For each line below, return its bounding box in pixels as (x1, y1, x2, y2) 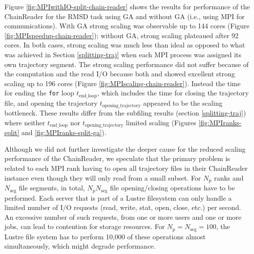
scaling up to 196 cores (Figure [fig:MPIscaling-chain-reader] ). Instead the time (4, 78, 241, 88)
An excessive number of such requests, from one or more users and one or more (4, 211, 241, 222)
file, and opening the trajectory (4, 97, 98, 108)
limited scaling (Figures (126, 117, 196, 127)
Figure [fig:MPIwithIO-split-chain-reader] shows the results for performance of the (4, 1, 250, 11)
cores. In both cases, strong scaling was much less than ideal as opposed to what (4, 40, 245, 50)
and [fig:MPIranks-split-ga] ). (21, 127, 106, 138)
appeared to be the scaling (143, 97, 223, 108)
